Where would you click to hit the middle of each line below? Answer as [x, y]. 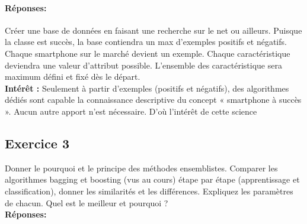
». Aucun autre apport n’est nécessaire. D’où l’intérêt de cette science [131, 111]
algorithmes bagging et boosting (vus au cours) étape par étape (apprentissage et [152, 179]
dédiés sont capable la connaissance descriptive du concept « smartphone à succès [153, 100]
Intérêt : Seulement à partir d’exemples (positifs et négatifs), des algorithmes [147, 88]
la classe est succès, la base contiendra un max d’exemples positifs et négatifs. [146, 42]
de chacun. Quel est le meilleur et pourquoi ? [87, 202]
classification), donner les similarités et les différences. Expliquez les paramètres [149, 191]
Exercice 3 [37, 143]
